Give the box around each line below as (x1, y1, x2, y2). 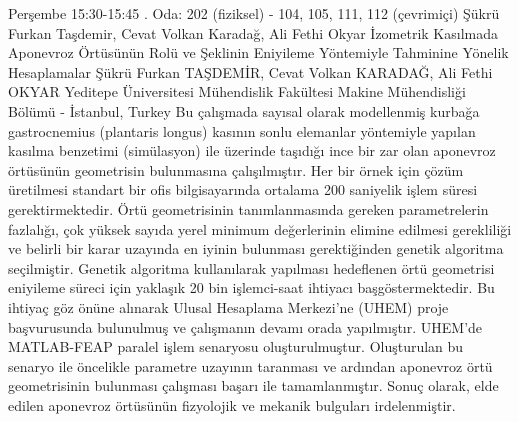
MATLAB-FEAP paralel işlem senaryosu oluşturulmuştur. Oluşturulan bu (8, 336, 464, 357)
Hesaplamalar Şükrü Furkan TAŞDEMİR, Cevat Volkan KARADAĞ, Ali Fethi (8, 61, 493, 82)
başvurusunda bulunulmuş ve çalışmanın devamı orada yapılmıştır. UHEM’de (8, 316, 483, 337)
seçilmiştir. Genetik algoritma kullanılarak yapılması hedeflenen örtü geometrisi (8, 257, 495, 278)
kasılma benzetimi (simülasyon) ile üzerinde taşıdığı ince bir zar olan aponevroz (8, 140, 496, 161)
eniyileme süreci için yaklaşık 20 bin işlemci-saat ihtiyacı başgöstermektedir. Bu (8, 277, 495, 298)
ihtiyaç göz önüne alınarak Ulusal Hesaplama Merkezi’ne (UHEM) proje (8, 296, 449, 317)
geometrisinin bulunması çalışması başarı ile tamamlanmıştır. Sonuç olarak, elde (8, 375, 499, 396)
